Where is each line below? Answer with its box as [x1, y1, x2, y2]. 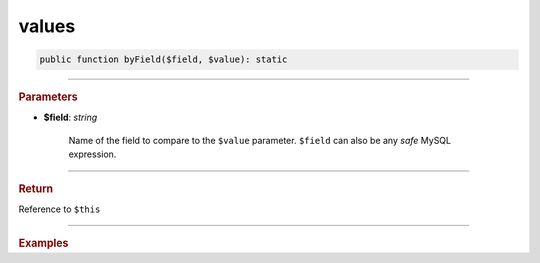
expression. [68, 148, 117, 160]
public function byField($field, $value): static [39, 54, 288, 65]
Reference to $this [18, 203, 101, 215]
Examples [18, 236, 69, 250]
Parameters [18, 90, 79, 104]
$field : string [43, 111, 98, 124]
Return [18, 181, 54, 195]
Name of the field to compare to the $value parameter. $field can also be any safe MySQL [68, 134, 452, 146]
